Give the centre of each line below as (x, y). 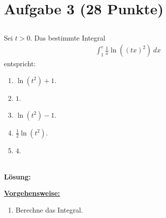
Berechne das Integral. (49, 209)
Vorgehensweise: (32, 193)
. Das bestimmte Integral (68, 37)
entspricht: (20, 64)
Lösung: (17, 176)
